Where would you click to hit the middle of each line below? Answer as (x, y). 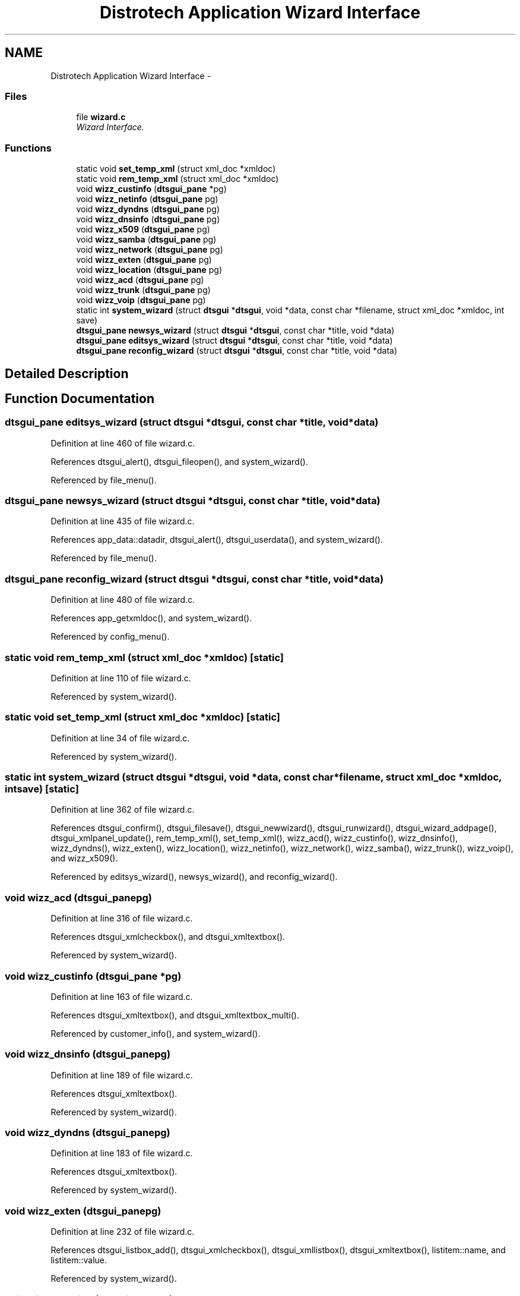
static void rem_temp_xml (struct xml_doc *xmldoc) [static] (145, 657)
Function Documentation (80, 398)
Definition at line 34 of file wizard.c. (120, 738)
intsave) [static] (42, 789)
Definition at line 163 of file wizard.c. (122, 996)
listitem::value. (79, 1260)
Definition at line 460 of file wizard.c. (123, 443)
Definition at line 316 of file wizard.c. (122, 918)
